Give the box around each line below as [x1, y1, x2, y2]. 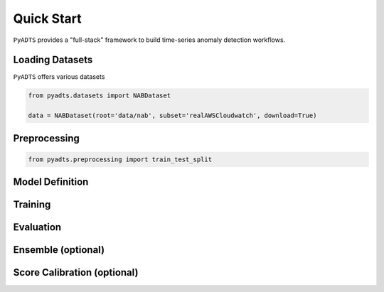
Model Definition [13, 176, 89, 188]
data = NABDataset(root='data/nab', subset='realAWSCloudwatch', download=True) [28, 112, 317, 120]
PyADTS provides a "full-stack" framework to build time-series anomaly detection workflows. [13, 36, 286, 44]
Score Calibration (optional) [13, 266, 139, 279]
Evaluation [13, 221, 62, 234]
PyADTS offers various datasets [13, 72, 105, 81]
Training [13, 199, 51, 211]
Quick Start [13, 11, 82, 26]
